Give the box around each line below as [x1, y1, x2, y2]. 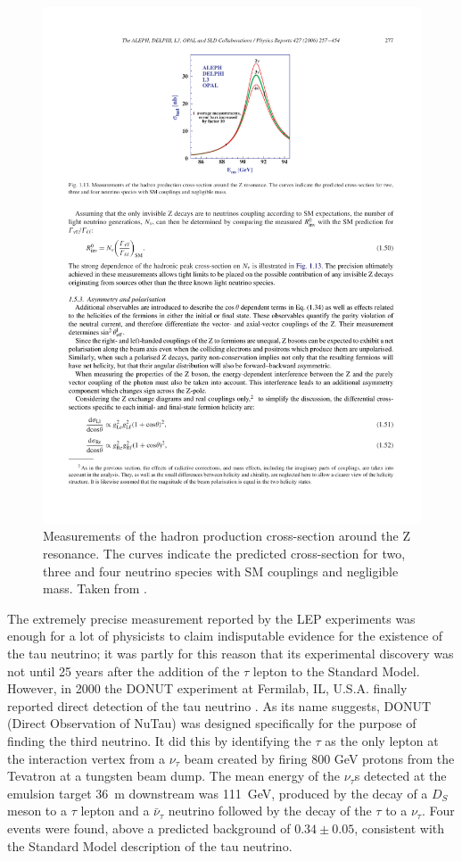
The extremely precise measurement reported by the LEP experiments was [7, 608, 416, 627]
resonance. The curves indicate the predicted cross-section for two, [43, 544, 406, 563]
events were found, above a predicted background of [7, 818, 291, 837]
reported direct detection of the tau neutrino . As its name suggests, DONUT [7, 696, 432, 715]
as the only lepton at [325, 732, 439, 750]
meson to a [7, 801, 67, 820]
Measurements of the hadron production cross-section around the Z [43, 526, 411, 545]
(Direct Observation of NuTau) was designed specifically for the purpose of [7, 714, 417, 733]
